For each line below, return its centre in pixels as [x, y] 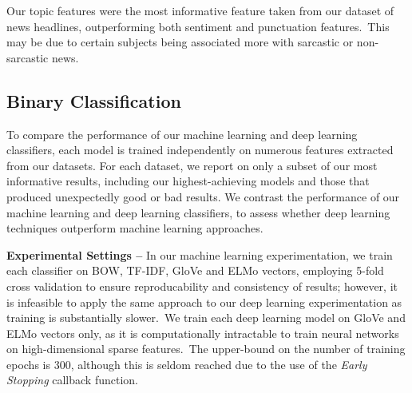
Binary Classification [94, 100]
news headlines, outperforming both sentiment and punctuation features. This [198, 26]
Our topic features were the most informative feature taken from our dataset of [200, 10]
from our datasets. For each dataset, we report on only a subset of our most [192, 165]
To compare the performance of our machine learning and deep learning [182, 134]
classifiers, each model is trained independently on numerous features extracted [200, 150]
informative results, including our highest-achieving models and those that [188, 181]
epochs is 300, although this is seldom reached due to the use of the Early [187, 364]
